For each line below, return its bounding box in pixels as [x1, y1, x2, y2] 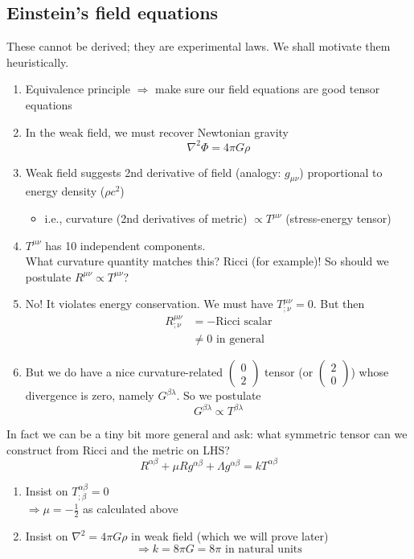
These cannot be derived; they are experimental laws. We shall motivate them [6, 38, 391, 55]
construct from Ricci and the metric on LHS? [6, 441, 230, 458]
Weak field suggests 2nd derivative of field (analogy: [25, 163, 281, 180]
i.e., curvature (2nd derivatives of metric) [44, 210, 248, 227]
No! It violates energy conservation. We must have [25, 295, 273, 312]
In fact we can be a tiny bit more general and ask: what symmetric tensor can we [6, 425, 408, 442]
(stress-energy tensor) [285, 210, 391, 227]
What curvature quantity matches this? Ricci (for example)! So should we [25, 253, 389, 269]
